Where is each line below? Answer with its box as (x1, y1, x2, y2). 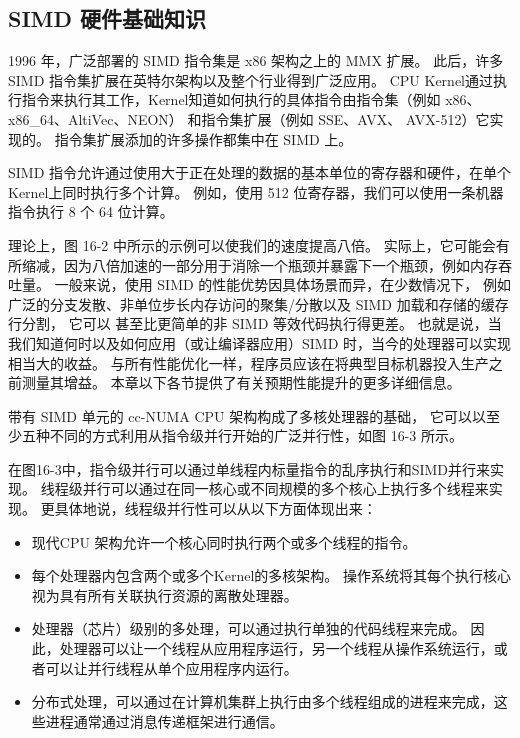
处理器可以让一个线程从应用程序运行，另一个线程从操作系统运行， (59, 638, 494, 659)
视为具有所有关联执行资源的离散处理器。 (31, 584, 298, 605)
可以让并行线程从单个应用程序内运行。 (45, 657, 298, 678)
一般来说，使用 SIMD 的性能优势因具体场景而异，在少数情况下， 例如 (54, 274, 512, 295)
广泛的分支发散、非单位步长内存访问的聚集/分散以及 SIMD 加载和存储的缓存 (8, 293, 509, 314)
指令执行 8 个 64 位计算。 (8, 201, 174, 222)
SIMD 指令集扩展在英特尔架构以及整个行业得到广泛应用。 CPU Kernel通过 (8, 69, 493, 90)
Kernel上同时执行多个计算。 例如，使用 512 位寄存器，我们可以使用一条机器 (8, 181, 504, 202)
